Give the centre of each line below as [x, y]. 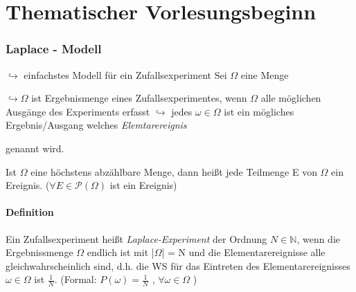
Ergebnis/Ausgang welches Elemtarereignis [96, 125]
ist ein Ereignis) [143, 185]
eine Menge [265, 74]
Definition [30, 212]
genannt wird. [35, 148]
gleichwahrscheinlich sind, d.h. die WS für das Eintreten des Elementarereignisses [178, 265]
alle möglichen [291, 98]
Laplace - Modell [54, 49]
